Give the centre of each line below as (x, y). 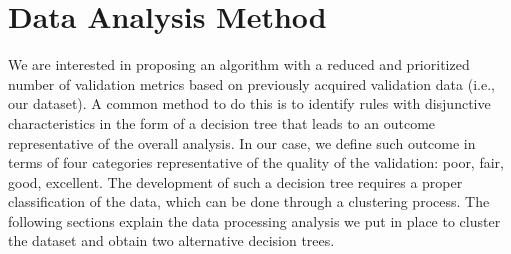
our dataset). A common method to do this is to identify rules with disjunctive (249, 103)
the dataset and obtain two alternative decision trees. (171, 240)
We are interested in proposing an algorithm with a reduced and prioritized (239, 64)
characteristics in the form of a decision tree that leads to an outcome (222, 122)
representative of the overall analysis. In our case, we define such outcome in (242, 142)
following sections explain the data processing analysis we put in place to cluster (254, 220)
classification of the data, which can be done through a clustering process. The (249, 201)
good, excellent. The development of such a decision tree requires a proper (235, 181)
